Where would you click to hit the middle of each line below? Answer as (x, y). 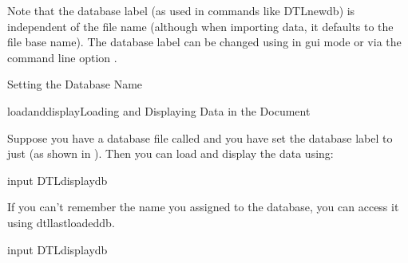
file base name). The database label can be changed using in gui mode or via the (204, 42)
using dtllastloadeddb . (61, 222)
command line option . (62, 57)
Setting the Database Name (75, 84)
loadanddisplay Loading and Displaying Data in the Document (159, 110)
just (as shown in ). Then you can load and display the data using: (170, 153)
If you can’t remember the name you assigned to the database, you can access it (203, 207)
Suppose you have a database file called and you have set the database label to (200, 137)
